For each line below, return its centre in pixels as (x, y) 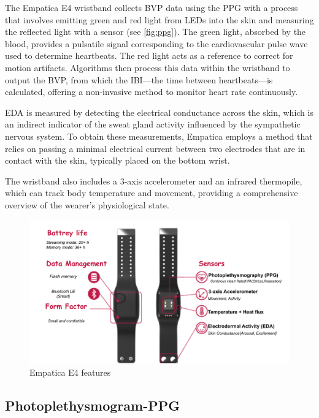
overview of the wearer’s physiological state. (87, 204)
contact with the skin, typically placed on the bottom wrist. (117, 160)
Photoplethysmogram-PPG (93, 405)
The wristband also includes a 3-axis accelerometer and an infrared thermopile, (154, 180)
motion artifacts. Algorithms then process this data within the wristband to (148, 67)
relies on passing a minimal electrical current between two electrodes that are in (155, 148)
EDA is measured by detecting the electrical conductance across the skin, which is (159, 112)
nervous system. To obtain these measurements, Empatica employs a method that (159, 136)
